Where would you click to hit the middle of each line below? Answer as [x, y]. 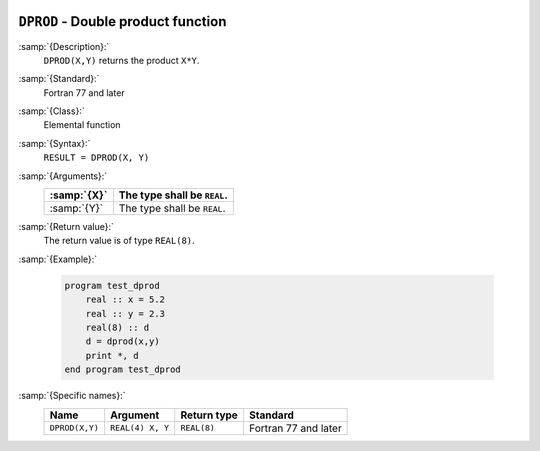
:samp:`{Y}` [76, 208]
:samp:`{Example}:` [58, 259]
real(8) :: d [117, 327]
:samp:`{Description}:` [64, 46]
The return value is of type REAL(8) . [119, 241]
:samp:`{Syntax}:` [54, 143]
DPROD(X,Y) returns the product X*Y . [121, 60]
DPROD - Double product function [122, 21]
